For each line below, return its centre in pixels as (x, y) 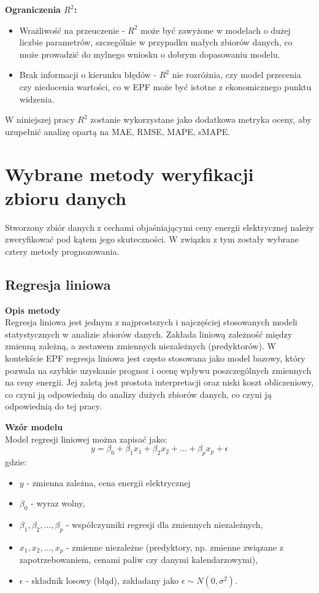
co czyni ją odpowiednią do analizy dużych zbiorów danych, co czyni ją (138, 394)
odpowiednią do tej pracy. (53, 406)
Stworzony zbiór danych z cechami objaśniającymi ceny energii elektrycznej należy (159, 227)
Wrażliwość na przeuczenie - (72, 30)
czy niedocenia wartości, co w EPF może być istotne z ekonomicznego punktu (165, 86)
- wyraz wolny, (58, 503)
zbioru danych (66, 197)
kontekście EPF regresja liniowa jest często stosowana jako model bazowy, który (155, 358)
